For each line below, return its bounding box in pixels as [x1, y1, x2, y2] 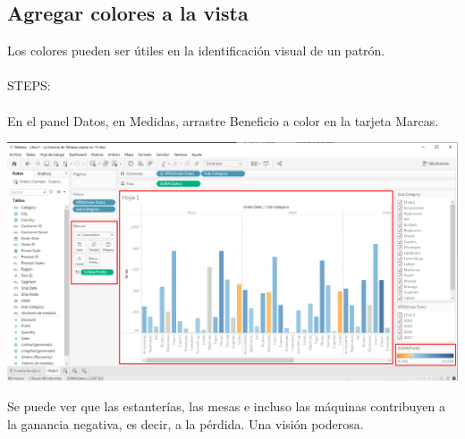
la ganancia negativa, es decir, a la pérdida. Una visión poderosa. [7, 414, 364, 433]
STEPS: [7, 76, 51, 95]
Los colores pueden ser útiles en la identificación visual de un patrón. [7, 41, 385, 60]
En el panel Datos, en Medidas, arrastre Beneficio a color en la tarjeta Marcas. [7, 111, 439, 130]
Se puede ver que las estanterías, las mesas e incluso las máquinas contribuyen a [7, 397, 445, 416]
